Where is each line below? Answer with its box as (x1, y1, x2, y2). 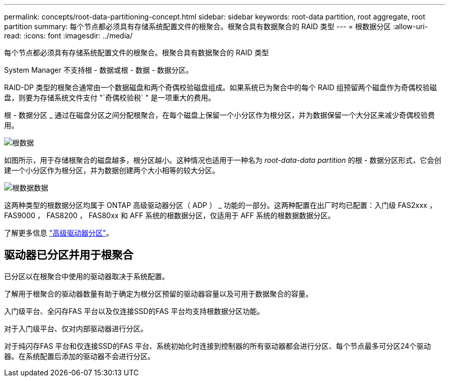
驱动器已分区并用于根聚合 (4, 248, 133, 262)
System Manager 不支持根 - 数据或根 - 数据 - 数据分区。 (4, 66, 193, 74)
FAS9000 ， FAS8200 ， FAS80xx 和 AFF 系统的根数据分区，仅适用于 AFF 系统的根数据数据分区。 (4, 211, 335, 220)
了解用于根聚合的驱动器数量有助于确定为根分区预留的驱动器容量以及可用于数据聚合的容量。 (4, 289, 313, 298)
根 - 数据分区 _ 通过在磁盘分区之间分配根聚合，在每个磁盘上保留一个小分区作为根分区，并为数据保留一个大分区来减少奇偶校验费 (4, 111, 435, 119)
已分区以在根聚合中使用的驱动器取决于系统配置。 (4, 271, 169, 281)
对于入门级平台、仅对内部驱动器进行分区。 (4, 324, 148, 333)
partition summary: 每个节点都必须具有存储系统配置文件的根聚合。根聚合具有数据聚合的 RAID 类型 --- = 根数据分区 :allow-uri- (4, 22, 428, 31)
